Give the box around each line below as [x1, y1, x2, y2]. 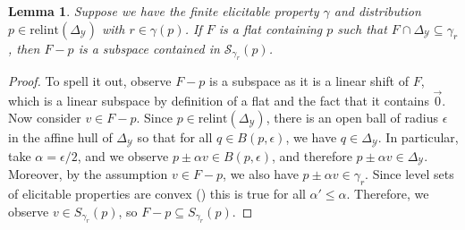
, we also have [223, 165, 299, 183]
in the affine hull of [8, 128, 113, 147]
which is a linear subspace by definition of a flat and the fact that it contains [8, 90, 429, 109]
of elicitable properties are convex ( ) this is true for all [8, 184, 306, 203]
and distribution [334, 2, 421, 20]
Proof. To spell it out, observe [8, 72, 172, 89]
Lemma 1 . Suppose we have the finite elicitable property [8, 2, 319, 20]
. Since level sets [365, 165, 454, 183]
